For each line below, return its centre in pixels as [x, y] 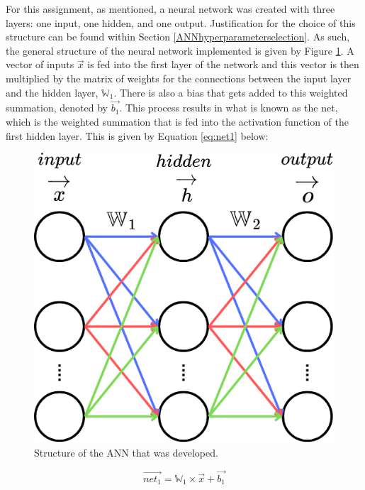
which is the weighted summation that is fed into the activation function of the [178, 121]
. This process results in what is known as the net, [229, 108]
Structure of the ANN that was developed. [126, 453]
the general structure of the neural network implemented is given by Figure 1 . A [180, 50]
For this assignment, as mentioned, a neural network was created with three [170, 9]
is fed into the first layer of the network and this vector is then [223, 64]
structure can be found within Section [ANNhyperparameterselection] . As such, [178, 37]
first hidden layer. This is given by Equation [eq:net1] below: [137, 135]
